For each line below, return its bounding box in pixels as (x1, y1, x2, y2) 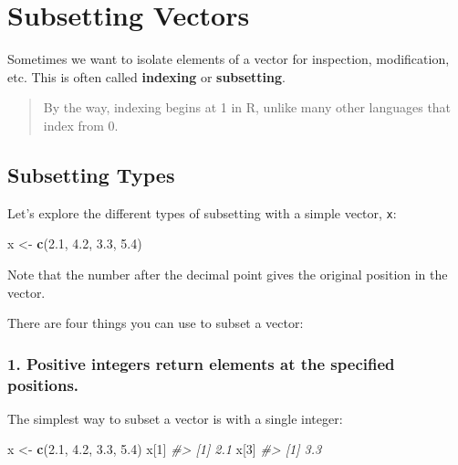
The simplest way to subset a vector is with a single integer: (7, 408, 343, 428)
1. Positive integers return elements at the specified (7, 352, 395, 375)
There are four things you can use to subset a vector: (7, 313, 304, 333)
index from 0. (43, 115, 119, 134)
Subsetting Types (7, 160, 175, 188)
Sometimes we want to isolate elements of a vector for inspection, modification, (7, 49, 450, 69)
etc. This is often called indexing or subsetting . (7, 67, 286, 86)
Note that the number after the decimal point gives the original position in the (7, 264, 448, 283)
